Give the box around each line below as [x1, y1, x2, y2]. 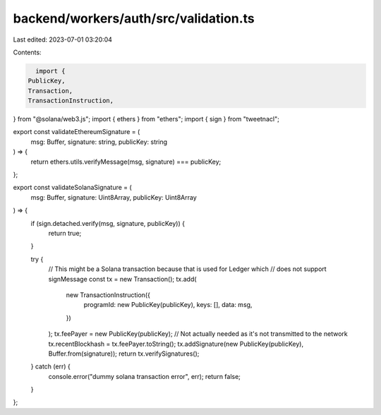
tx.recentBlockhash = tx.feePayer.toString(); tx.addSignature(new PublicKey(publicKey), [48, 339, 303, 348]
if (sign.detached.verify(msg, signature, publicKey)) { [30, 219, 185, 227]
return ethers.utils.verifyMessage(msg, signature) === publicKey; [30, 157, 222, 166]
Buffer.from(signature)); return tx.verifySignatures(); [48, 349, 200, 358]
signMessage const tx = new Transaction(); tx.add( [48, 275, 197, 283]
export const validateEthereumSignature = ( [13, 128, 140, 136]
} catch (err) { [30, 362, 71, 371]
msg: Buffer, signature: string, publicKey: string [30, 138, 168, 146]
